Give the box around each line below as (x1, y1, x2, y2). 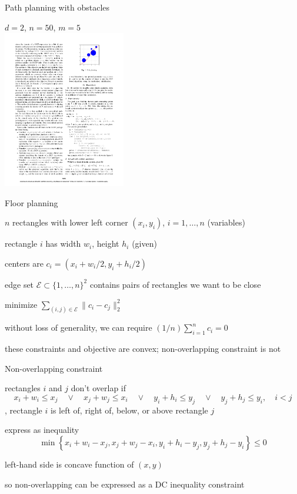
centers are (5, 257, 44, 269)
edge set (5, 278, 34, 290)
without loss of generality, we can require (5, 321, 152, 334)
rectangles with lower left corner (12, 216, 128, 228)
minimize (5, 298, 38, 310)
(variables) (207, 216, 245, 228)
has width (45, 237, 81, 250)
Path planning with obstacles (5, 1, 110, 13)
